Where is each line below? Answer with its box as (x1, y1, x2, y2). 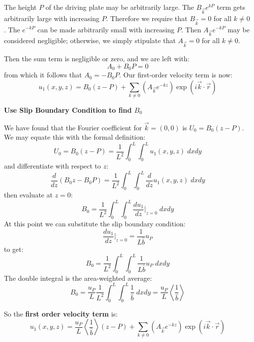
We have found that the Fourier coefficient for (4, 122, 142, 132)
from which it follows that (4, 70, 82, 80)
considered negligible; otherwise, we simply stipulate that (4, 35, 176, 46)
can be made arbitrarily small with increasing (37, 24, 175, 34)
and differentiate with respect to (4, 161, 101, 171)
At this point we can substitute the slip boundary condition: (4, 219, 186, 229)
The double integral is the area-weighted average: (4, 272, 152, 283)
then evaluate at (4, 190, 53, 200)
